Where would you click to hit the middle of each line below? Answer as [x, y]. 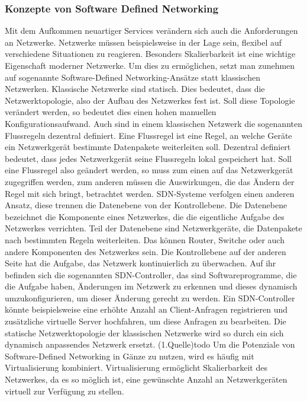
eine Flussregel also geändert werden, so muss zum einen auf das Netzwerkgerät [149, 170]
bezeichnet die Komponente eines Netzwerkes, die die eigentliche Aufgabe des [145, 216]
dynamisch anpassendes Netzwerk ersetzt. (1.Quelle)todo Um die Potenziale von [150, 344]
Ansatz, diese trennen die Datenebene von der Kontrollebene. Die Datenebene [146, 205]
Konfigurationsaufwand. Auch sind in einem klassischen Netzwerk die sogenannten [153, 123]
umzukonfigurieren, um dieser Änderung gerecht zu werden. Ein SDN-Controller [150, 297]
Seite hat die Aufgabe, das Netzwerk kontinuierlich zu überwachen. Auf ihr [140, 263]
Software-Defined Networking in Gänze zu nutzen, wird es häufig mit [130, 356]
